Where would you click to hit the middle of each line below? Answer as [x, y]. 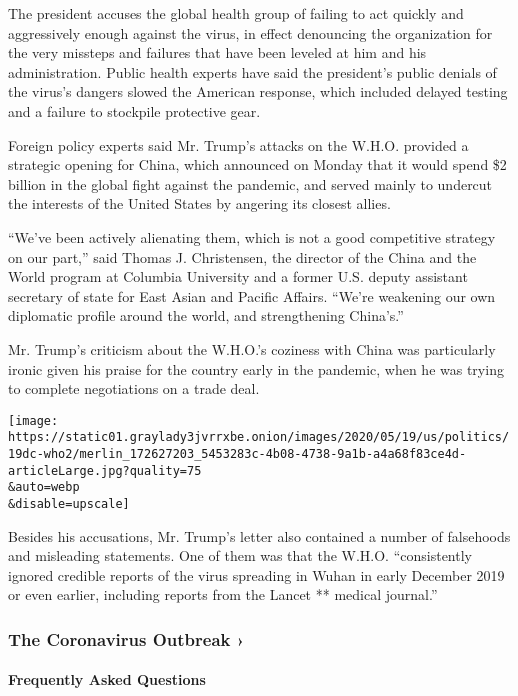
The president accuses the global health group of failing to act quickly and [236, 13]
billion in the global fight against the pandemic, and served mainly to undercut [250, 183]
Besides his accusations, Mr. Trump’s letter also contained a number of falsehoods [259, 535]
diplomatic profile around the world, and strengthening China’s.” [206, 315]
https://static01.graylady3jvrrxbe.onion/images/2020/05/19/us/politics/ [259, 437]
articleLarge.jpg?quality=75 [105, 470]
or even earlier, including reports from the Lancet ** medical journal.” [223, 594]
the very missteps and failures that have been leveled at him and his [217, 52]
